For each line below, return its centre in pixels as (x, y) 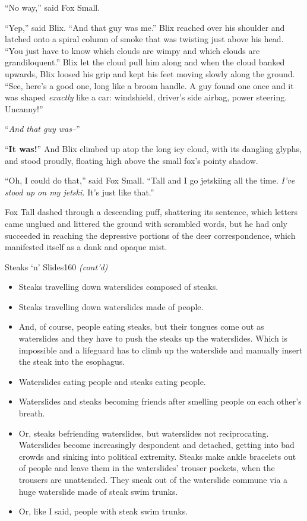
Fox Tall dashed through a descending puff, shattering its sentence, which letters (151, 212)
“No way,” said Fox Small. (53, 7)
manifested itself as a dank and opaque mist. (86, 247)
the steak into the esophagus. (72, 361)
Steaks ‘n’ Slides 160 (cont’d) (56, 266)
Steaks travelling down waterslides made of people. (111, 306)
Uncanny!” (24, 108)
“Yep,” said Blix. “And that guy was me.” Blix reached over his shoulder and (145, 27)
